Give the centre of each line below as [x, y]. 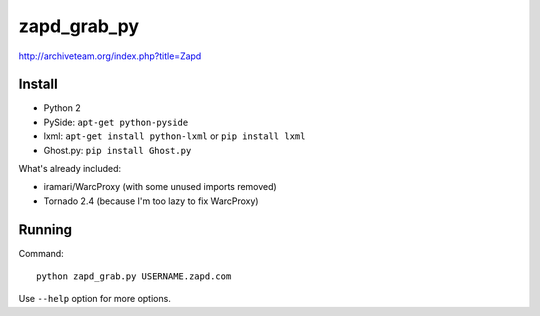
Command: [41, 253]
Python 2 [62, 108]
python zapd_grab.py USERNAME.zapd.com [134, 276]
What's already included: [70, 169]
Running [45, 229]
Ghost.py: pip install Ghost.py [117, 150]
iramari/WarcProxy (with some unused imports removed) [160, 187]
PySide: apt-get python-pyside [116, 122]
